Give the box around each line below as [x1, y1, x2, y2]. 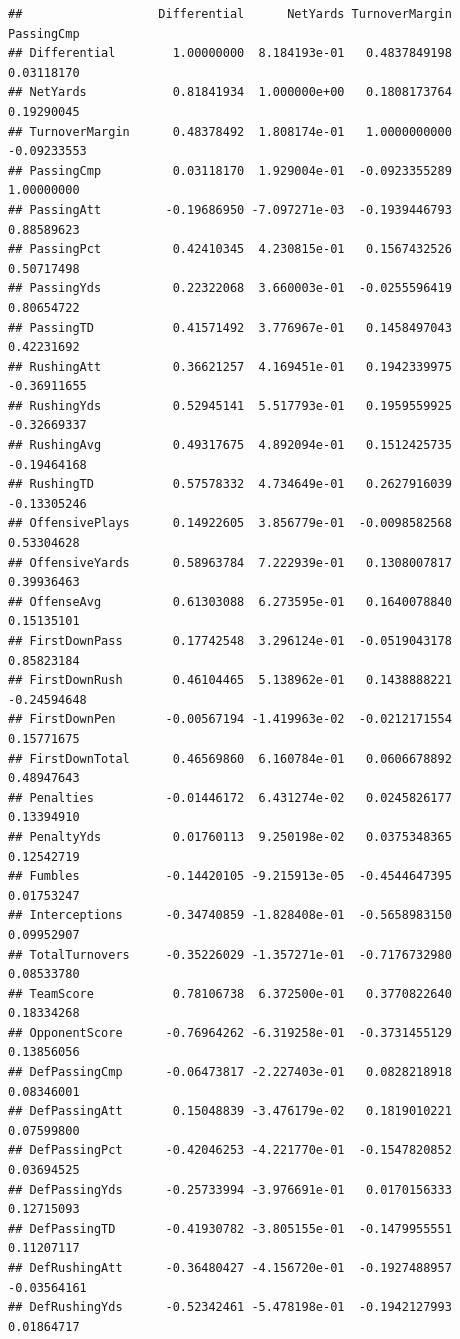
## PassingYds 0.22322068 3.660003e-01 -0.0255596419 [8, 281, 452, 296]
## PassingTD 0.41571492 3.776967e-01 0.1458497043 [8, 320, 452, 335]
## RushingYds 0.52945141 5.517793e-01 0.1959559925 [8, 398, 452, 413]
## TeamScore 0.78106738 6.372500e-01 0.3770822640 [8, 986, 452, 1001]
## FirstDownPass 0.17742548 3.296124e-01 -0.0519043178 [8, 634, 452, 648]
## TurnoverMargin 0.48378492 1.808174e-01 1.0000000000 [8, 124, 452, 139]
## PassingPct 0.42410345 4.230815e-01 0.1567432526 [8, 242, 452, 257]
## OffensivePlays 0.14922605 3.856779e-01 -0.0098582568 [8, 516, 452, 531]
